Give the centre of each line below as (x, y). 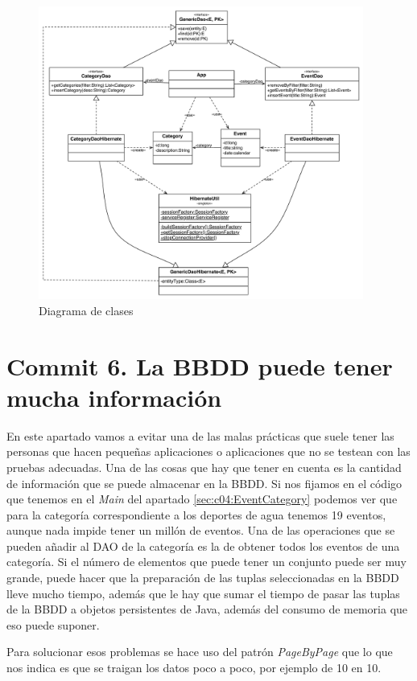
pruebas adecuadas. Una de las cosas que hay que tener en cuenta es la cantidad (204, 467)
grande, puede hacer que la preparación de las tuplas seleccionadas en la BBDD (203, 578)
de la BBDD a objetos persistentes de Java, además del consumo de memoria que (207, 609)
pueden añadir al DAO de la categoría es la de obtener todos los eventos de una (203, 546)
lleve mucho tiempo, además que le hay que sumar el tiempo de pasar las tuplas (203, 593)
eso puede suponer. (53, 624)
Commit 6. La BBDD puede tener (200, 365)
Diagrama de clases (86, 310)
